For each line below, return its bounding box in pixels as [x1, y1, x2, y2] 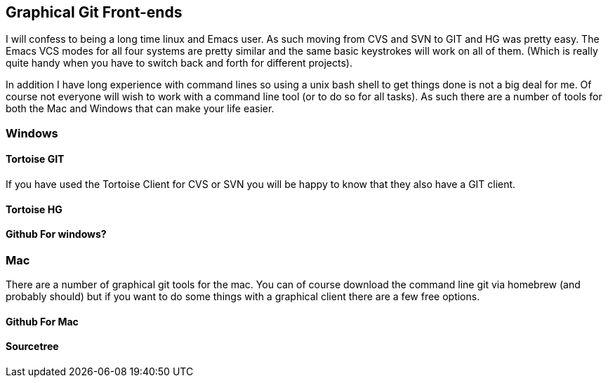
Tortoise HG [6, 203, 62, 215]
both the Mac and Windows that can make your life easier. [6, 102, 275, 115]
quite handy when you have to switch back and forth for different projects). [6, 57, 352, 69]
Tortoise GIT [6, 153, 65, 166]
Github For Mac [6, 315, 79, 328]
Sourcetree [6, 340, 59, 353]
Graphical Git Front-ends [6, 4, 183, 21]
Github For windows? [6, 228, 107, 241]
